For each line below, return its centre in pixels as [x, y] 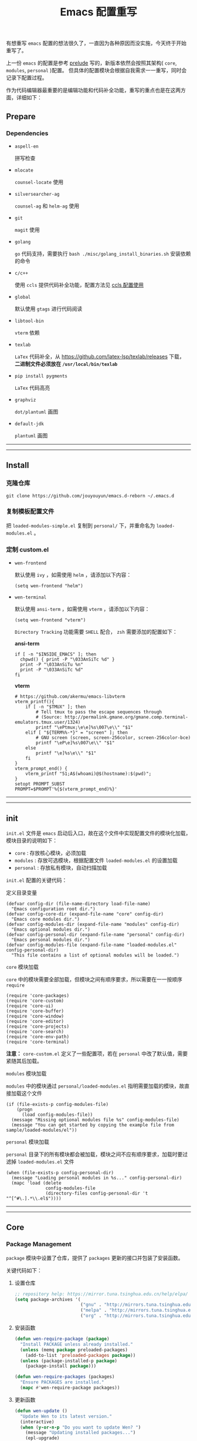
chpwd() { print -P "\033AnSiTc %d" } [67, 660]
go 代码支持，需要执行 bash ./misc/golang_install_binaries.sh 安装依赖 [103, 253]
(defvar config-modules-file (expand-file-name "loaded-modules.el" [91, 945]
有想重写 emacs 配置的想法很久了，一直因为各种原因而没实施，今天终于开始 [96, 43]
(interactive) [37, 1422]
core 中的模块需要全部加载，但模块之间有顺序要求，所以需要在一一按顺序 [94, 979]
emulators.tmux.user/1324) [47, 723]
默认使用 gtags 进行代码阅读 [48, 309]
